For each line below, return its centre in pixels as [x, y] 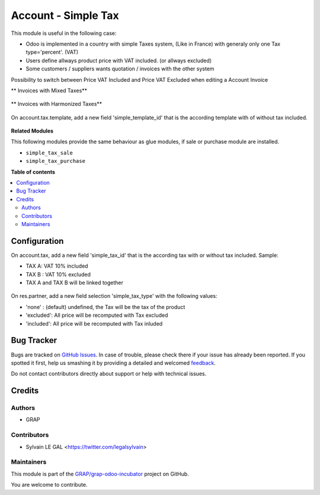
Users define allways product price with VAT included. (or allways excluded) [119, 60]
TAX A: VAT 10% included [57, 266]
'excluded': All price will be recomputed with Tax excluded [97, 315]
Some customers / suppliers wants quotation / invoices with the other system [120, 69]
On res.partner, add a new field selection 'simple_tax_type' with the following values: [114, 296]
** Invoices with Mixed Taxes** [49, 90]
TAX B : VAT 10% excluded [58, 274]
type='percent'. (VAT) [52, 52]
